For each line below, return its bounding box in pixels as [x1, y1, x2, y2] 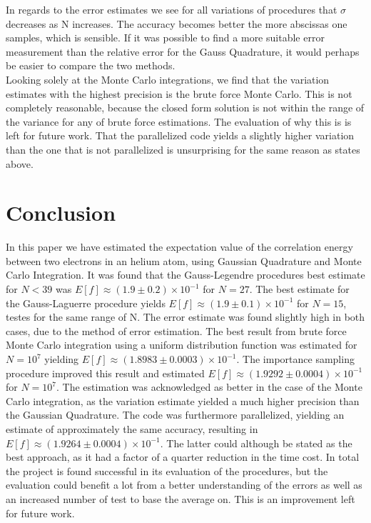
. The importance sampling [236, 352, 355, 366]
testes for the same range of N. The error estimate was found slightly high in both [6, 309, 365, 324]
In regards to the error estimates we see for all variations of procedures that [6, 2, 337, 16]
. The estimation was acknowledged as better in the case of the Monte [56, 379, 362, 394]
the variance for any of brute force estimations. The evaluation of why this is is [6, 114, 352, 129]
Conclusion [6, 198, 116, 227]
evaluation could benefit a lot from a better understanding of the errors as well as [6, 477, 362, 492]
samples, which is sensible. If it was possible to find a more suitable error [6, 30, 325, 45]
